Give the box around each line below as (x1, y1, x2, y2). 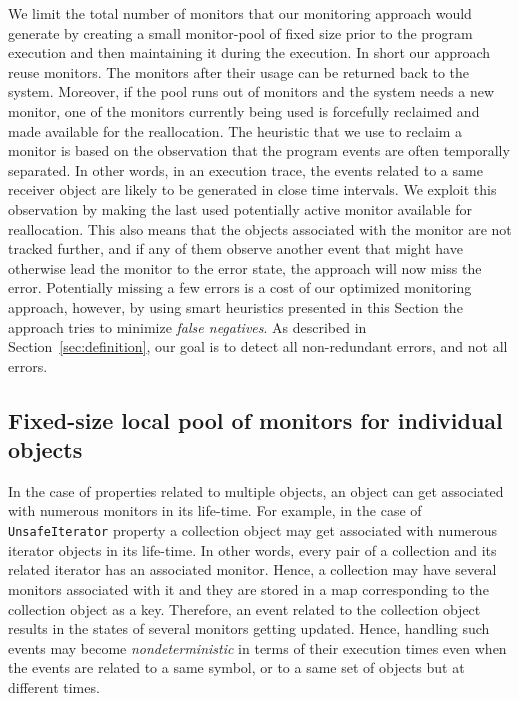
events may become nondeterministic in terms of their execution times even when (8, 637, 507, 658)
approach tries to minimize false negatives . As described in (8, 316, 367, 337)
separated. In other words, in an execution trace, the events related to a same (8, 159, 483, 180)
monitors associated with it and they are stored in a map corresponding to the (8, 578, 489, 599)
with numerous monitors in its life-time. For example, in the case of (8, 500, 422, 521)
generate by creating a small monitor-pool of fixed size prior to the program (8, 22, 473, 43)
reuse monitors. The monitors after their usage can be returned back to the (8, 61, 470, 82)
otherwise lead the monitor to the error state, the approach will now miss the (8, 257, 482, 278)
